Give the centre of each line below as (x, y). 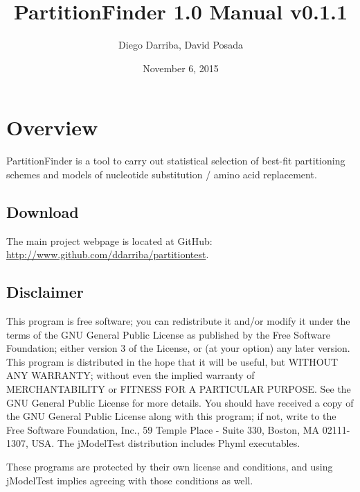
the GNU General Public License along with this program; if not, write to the (171, 416)
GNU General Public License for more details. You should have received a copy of (180, 402)
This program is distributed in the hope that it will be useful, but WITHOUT (172, 361)
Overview (52, 127)
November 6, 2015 (181, 68)
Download (43, 211)
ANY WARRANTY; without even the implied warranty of (130, 375)
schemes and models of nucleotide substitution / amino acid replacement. (162, 174)
